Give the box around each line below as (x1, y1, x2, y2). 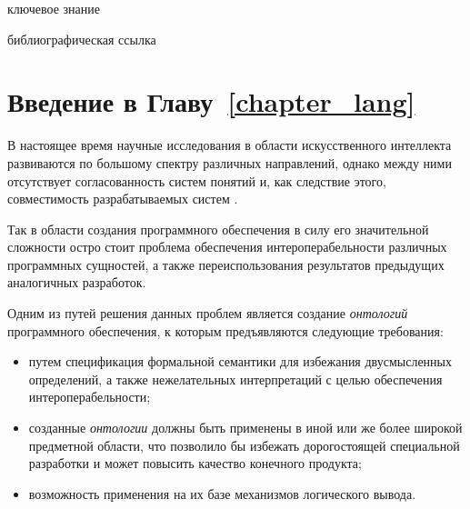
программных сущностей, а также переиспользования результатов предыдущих (7, 254, 445, 274)
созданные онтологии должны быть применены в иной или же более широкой (28, 418, 463, 437)
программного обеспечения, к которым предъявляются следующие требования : (7, 321, 444, 340)
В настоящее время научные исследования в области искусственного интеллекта (7, 135, 452, 155)
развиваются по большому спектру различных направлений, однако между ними (7, 153, 452, 172)
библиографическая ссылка (7, 29, 156, 48)
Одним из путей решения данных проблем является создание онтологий (7, 304, 408, 323)
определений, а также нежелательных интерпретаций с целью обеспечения (28, 369, 443, 388)
